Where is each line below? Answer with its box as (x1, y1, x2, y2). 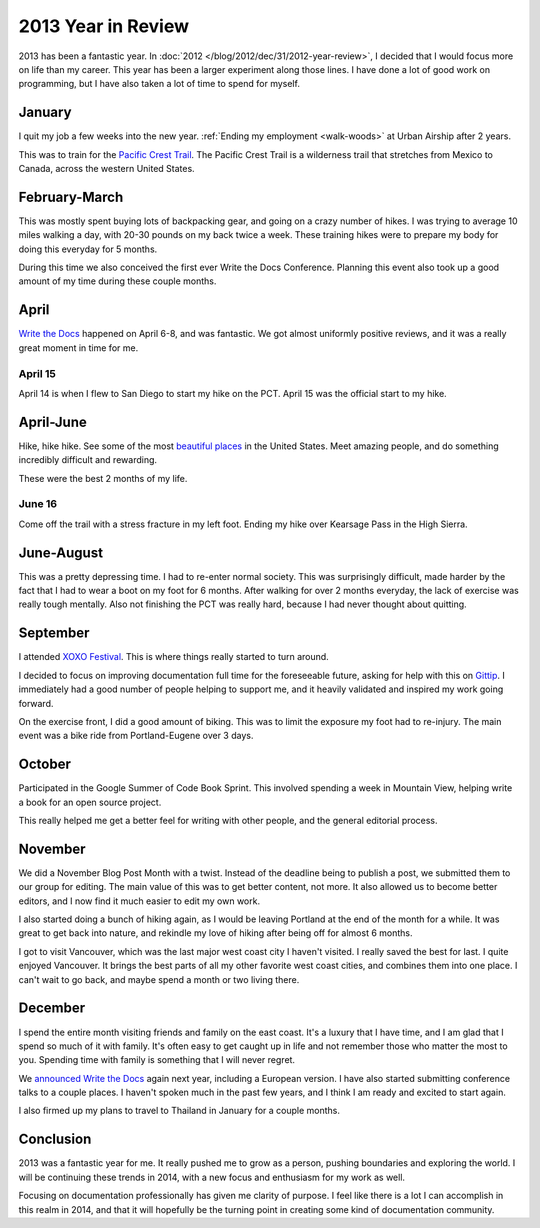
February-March (18, 188, 124, 205)
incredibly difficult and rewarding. (18, 454, 158, 466)
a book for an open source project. (18, 796, 162, 808)
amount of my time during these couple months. (18, 275, 217, 287)
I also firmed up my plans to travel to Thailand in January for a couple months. (18, 1105, 340, 1117)
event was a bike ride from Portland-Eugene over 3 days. (18, 730, 254, 742)
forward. (18, 697, 54, 709)
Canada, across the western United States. (18, 163, 195, 175)
